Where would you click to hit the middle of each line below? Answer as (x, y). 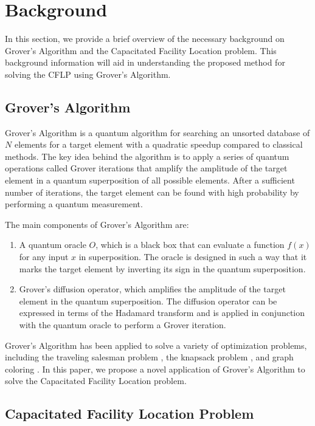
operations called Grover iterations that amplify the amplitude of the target (146, 168)
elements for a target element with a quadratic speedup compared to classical (158, 144)
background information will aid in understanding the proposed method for (145, 62)
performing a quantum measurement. (74, 204)
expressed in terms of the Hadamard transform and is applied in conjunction (162, 313)
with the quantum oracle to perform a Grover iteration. (123, 325)
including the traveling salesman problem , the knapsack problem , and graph (149, 357)
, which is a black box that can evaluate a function (190, 245)
